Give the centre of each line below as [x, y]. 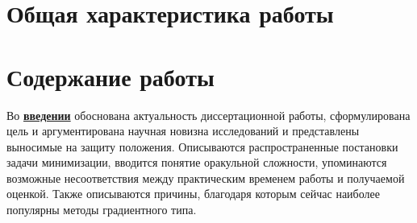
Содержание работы [111, 76]
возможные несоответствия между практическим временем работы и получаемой [206, 178]
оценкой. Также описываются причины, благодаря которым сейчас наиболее [193, 194]
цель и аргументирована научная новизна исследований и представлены [183, 131]
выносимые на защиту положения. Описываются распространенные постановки [202, 146]
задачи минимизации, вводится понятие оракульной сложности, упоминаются [197, 162]
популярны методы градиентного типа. [102, 210]
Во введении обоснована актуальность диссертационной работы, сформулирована [208, 115]
